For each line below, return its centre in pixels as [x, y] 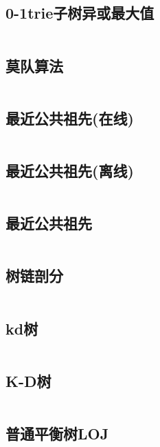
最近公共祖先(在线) [70, 118]
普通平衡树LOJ [57, 434]
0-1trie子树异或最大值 [80, 13]
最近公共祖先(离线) [70, 170]
